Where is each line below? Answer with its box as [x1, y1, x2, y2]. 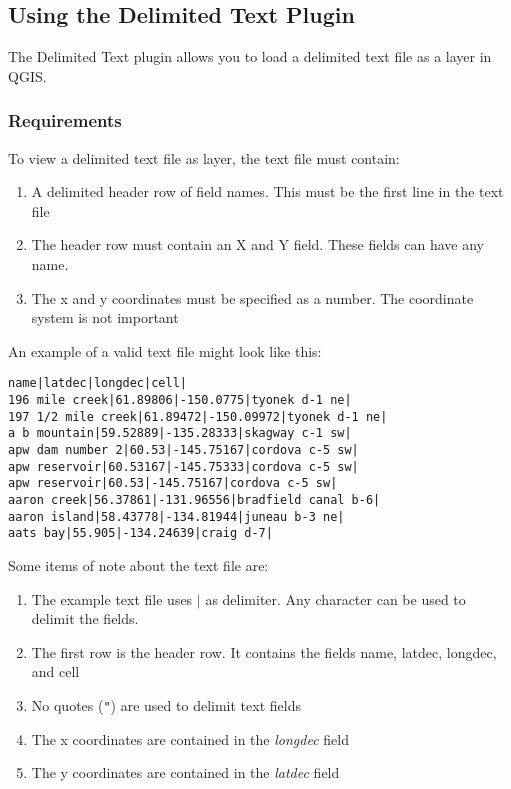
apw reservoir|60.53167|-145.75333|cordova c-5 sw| [8, 459, 359, 474]
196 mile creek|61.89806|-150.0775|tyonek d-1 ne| [8, 393, 352, 408]
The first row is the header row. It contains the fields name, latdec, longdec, [31, 641, 497, 662]
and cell [31, 661, 80, 682]
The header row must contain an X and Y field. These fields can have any [31, 234, 484, 255]
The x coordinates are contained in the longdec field [31, 728, 349, 749]
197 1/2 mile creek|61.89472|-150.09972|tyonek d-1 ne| [8, 409, 388, 424]
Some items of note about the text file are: [8, 554, 269, 575]
